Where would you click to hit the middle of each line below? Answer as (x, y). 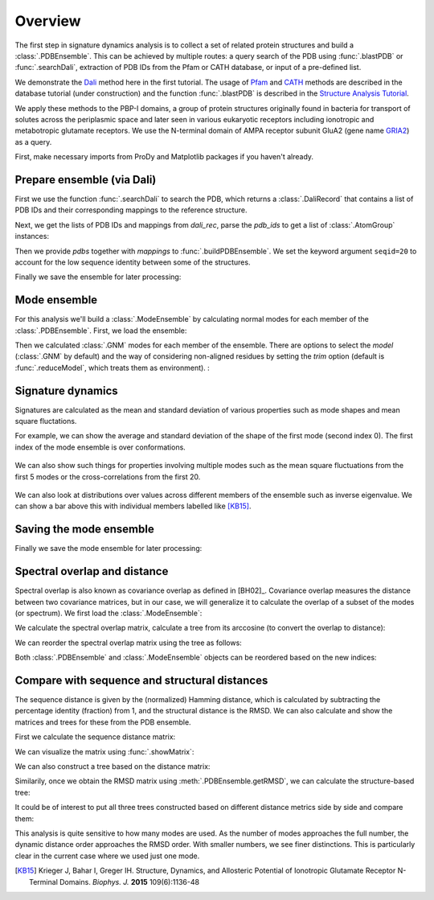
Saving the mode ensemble (84, 530)
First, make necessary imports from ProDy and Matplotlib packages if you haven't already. (164, 157)
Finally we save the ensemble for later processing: (98, 277)
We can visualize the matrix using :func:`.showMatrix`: (104, 751)
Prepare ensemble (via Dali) (86, 180)
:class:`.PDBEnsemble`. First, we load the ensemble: (101, 331)
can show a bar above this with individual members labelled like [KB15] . (133, 506)
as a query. (33, 142)
